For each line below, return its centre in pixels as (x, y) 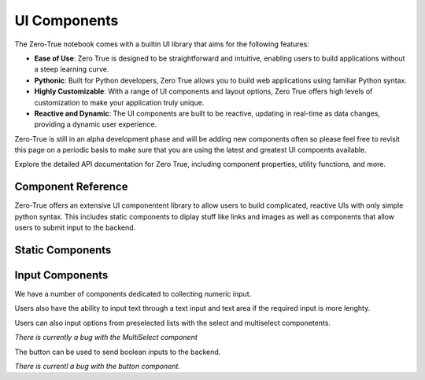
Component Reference (71, 187)
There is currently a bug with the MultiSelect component (106, 338)
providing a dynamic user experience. (96, 124)
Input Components (61, 275)
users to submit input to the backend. (75, 227)
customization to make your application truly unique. (119, 102)
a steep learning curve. (72, 69)
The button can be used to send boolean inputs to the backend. (118, 352)
